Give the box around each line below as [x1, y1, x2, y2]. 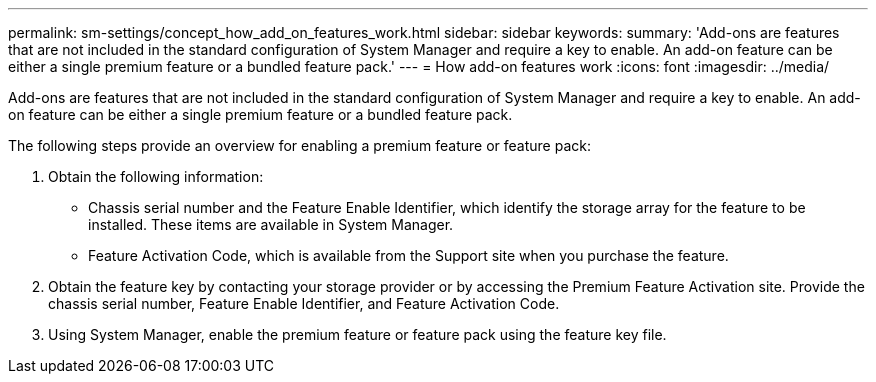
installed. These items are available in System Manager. [88, 216, 454, 233]
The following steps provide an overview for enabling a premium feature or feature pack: [8, 137, 591, 154]
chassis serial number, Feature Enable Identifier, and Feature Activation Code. [48, 295, 560, 312]
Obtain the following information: [48, 168, 264, 185]
